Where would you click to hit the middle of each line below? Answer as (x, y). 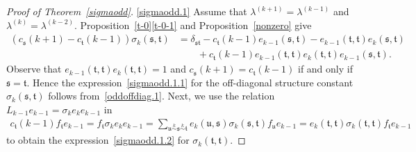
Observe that (34, 69)
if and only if (325, 69)
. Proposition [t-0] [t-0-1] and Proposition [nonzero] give (193, 25)
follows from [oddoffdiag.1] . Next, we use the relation (161, 96)
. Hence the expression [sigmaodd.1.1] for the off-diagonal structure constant (190, 82)
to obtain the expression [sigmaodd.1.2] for (98, 140)
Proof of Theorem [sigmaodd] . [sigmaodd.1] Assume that (127, 11)
